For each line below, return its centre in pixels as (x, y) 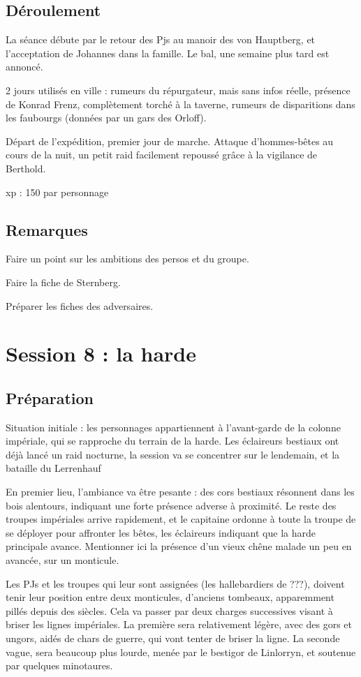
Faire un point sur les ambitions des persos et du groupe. (127, 259)
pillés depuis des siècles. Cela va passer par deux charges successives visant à (169, 610)
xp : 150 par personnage (57, 192)
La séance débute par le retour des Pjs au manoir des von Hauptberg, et (161, 39)
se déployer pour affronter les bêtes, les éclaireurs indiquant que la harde (161, 532)
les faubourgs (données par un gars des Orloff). (106, 118)
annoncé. (24, 67)
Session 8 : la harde (101, 354)
